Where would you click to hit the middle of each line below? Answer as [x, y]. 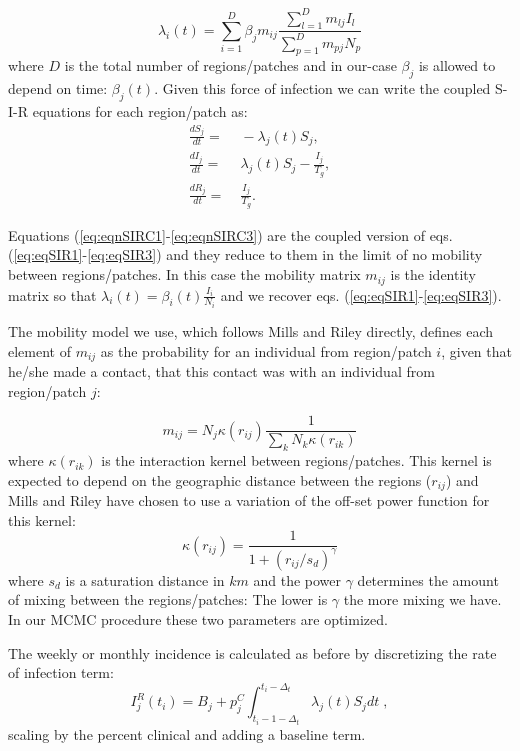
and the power [297, 579]
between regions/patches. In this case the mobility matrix [184, 274]
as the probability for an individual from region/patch [266, 350]
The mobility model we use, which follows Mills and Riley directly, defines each [251, 330]
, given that [476, 350]
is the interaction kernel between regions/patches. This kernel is [296, 460]
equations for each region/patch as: [140, 111]
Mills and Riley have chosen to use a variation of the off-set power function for [249, 500]
